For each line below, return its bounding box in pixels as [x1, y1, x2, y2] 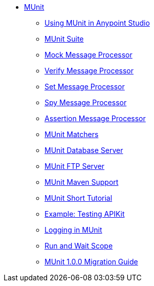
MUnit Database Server [45, 146, 123, 155]
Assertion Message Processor [45, 114, 146, 123]
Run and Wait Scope [45, 241, 113, 250]
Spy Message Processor [45, 98, 127, 107]
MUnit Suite [45, 34, 84, 43]
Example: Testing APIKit [45, 209, 125, 218]
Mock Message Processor [45, 50, 133, 59]
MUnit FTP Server [45, 162, 105, 170]
